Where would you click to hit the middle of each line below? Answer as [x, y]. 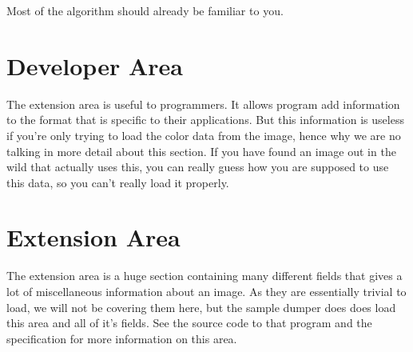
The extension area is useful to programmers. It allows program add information [203, 104]
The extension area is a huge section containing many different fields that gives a [205, 276]
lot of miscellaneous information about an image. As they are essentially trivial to [206, 291]
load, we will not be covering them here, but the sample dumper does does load [201, 307]
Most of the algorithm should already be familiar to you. [145, 10]
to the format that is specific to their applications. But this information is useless [205, 120]
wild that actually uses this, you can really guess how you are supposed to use [198, 167]
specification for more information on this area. [122, 338]
